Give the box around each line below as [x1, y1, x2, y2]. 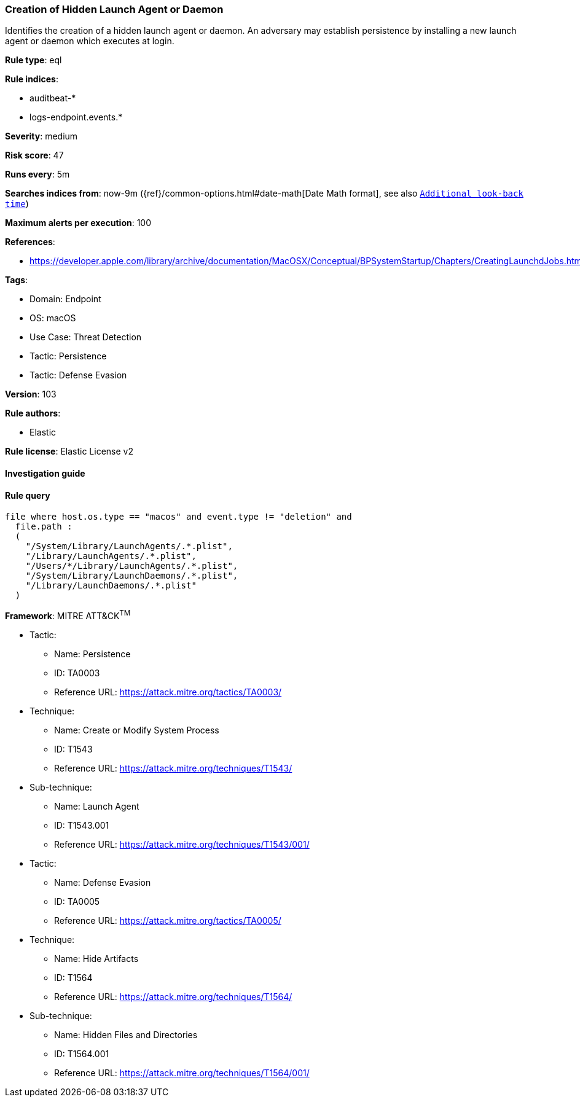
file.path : [15, 522, 72, 532]
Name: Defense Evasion [54, 877, 151, 888]
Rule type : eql [5, 55, 62, 66]
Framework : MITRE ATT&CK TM [5, 609, 131, 621]
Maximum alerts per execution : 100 [5, 217, 152, 229]
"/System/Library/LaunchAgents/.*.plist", [25, 541, 233, 552]
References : [5, 236, 55, 248]
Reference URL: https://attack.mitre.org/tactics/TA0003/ [54, 686, 282, 697]
